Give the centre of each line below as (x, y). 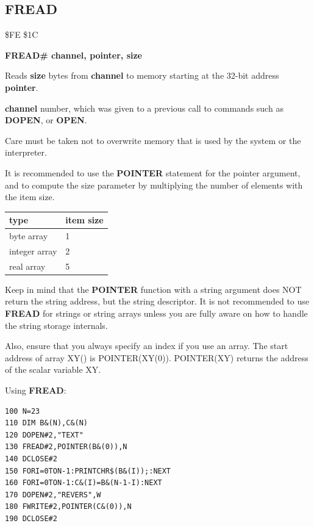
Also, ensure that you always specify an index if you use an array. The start (147, 346)
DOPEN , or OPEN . (46, 120)
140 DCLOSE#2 (31, 459)
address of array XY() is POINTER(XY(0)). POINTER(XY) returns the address (157, 357)
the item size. (30, 197)
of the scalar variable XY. (53, 369)
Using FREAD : (36, 390)
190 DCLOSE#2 (31, 518)
